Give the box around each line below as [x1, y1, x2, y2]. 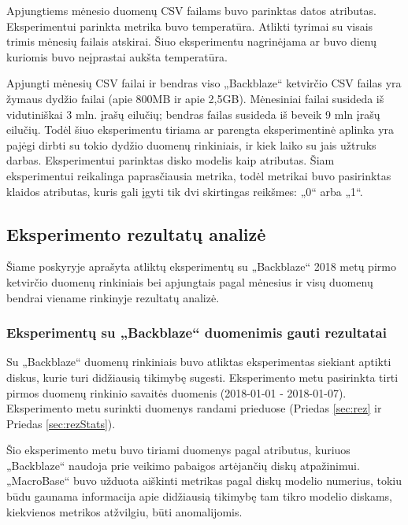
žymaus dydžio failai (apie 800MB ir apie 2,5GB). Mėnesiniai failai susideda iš [6, 90, 384, 106]
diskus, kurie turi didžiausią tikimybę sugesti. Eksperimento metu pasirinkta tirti [6, 368, 399, 385]
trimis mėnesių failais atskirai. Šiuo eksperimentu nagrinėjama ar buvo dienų [6, 33, 377, 50]
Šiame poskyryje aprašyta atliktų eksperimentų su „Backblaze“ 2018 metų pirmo [6, 258, 396, 275]
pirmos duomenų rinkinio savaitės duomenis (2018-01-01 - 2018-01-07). [6, 384, 347, 401]
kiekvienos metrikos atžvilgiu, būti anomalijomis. [6, 503, 243, 519]
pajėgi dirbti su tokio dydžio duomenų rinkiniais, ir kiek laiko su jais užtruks [6, 136, 376, 153]
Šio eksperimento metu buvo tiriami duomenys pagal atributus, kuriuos [6, 442, 351, 458]
